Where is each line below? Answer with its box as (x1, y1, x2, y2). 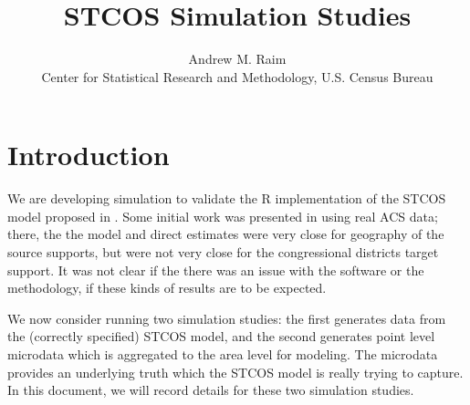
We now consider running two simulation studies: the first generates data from (7, 308, 446, 327)
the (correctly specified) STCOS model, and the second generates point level (7, 327, 435, 346)
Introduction (7, 136, 170, 173)
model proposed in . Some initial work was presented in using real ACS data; (7, 206, 438, 225)
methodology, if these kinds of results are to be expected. (7, 278, 327, 297)
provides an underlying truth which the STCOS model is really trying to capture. (7, 362, 464, 381)
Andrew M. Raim (188, 49, 287, 68)
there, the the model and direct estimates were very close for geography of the (7, 224, 444, 244)
